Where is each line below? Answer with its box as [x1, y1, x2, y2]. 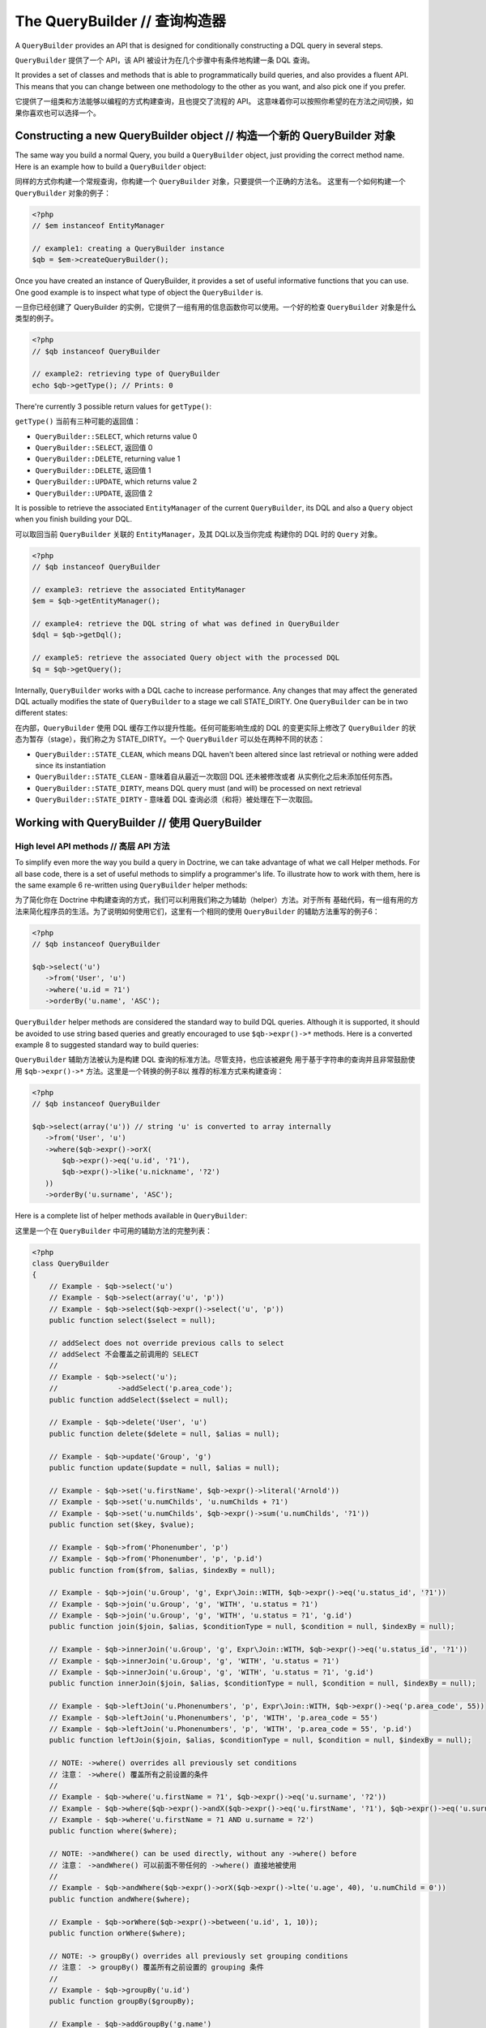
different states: [15, 708, 68, 718]
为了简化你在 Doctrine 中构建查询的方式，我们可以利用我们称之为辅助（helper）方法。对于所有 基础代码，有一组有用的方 [15, 895, 419, 904]
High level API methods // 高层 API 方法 [15, 840, 170, 852]
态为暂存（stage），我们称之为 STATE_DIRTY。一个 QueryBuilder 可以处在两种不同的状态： [15, 734, 326, 744]
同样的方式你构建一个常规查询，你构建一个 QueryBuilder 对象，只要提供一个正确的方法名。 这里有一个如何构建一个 [15, 177, 406, 187]
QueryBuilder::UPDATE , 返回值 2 [35, 488, 153, 498]
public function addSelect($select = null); [49, 1395, 229, 1404]
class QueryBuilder [32, 1258, 109, 1268]
